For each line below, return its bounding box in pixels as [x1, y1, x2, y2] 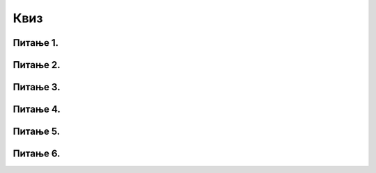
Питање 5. [13, 126, 61, 138]
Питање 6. [13, 148, 61, 160]
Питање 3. [13, 81, 61, 93]
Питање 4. [13, 104, 61, 115]
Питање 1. [13, 37, 59, 49]
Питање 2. [13, 59, 61, 71]
